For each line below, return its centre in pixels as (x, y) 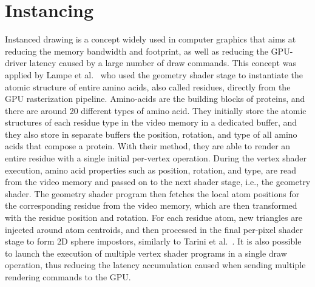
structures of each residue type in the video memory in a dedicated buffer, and (151, 122)
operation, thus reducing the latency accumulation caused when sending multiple (155, 265)
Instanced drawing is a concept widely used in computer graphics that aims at (151, 39)
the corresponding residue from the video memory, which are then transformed (151, 205)
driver (16, 63)
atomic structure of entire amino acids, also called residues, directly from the (148, 86)
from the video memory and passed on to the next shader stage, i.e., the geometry (158, 182)
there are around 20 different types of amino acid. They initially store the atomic (156, 110)
